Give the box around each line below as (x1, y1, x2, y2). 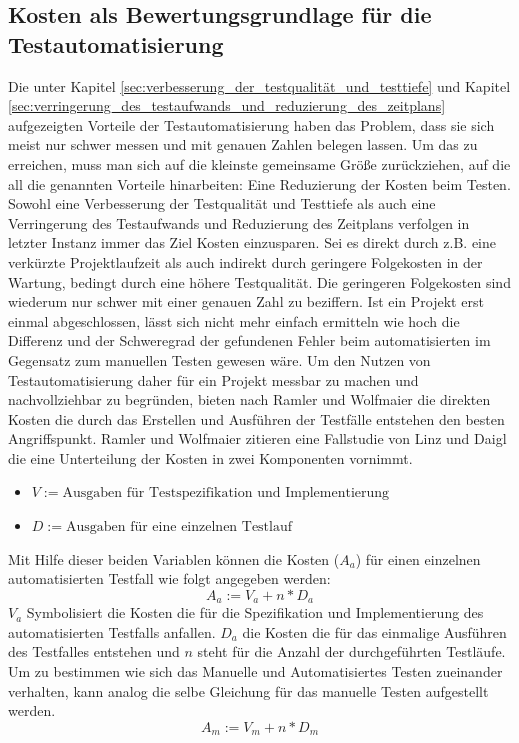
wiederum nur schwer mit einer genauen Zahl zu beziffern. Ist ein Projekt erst (8, 291, 484, 312)
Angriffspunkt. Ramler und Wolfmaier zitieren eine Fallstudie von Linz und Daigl (8, 428, 507, 449)
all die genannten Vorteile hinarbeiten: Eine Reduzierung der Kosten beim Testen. (8, 173, 511, 194)
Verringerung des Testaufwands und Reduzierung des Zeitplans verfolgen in (8, 212, 470, 233)
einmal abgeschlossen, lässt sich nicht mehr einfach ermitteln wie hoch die (8, 310, 460, 331)
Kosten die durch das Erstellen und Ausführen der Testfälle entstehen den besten (8, 408, 505, 429)
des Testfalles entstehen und (8, 641, 180, 662)
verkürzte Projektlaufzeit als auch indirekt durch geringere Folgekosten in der (8, 251, 483, 272)
